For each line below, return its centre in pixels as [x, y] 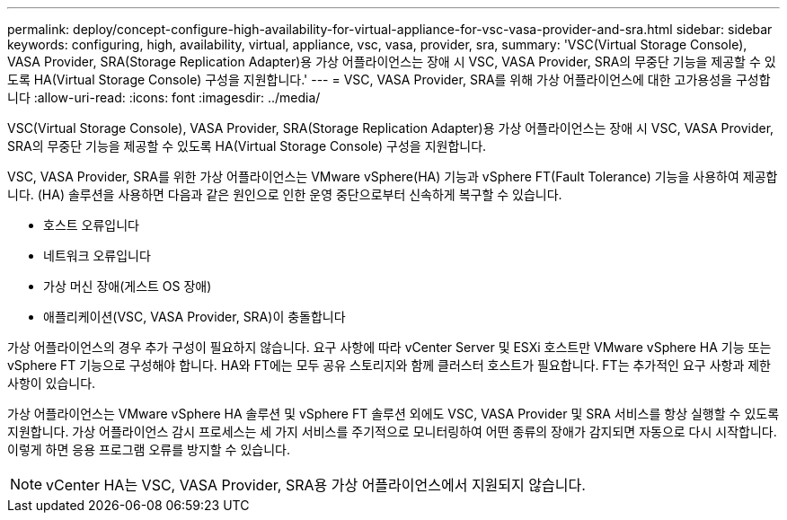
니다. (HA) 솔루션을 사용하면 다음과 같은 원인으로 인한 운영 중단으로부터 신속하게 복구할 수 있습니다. [285, 194]
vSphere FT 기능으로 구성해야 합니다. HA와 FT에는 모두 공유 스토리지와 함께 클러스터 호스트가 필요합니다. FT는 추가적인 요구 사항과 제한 [389, 365]
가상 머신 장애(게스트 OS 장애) [128, 286]
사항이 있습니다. [52, 383]
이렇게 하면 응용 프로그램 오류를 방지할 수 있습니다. [149, 449]
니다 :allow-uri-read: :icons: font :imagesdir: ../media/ [164, 97]
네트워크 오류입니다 [97, 256]
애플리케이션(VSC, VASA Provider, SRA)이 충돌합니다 [195, 317]
